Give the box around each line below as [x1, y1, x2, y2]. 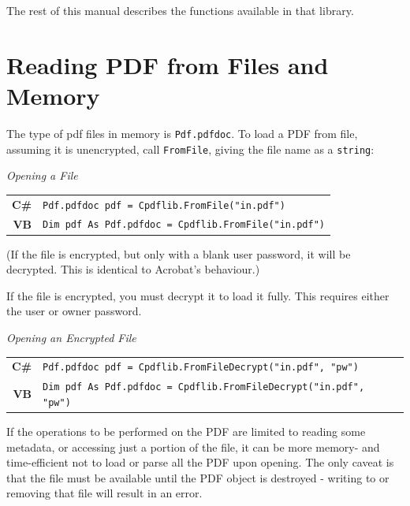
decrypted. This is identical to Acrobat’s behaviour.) [6, 261, 260, 277]
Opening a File [6, 167, 78, 184]
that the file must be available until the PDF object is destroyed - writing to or [6, 469, 389, 486]
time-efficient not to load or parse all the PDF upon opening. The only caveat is [6, 454, 394, 471]
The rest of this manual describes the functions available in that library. [6, 2, 354, 18]
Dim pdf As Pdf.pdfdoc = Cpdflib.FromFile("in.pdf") [43, 219, 325, 231]
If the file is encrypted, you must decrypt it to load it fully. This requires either [6, 287, 389, 303]
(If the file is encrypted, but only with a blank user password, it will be [6, 245, 351, 262]
